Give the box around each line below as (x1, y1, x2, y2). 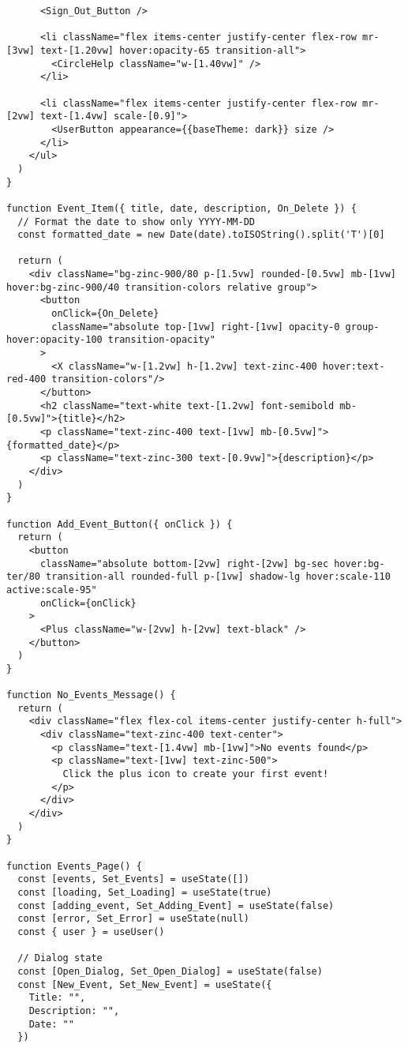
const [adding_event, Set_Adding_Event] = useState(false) (17, 900, 335, 911)
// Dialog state (17, 952, 103, 964)
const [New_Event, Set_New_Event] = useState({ (17, 979, 272, 990)
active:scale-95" (6, 584, 97, 595)
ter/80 (6, 571, 40, 583)
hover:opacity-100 (6, 334, 103, 346)
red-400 (6, 374, 47, 385)
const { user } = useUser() (17, 926, 165, 937)
